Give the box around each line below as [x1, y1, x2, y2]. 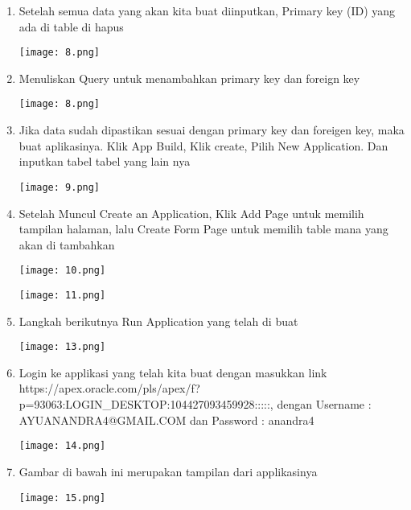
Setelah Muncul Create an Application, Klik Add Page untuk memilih [18, 204, 364, 221]
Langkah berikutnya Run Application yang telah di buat [18, 312, 298, 329]
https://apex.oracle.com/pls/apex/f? [18, 380, 200, 397]
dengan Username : [277, 396, 372, 413]
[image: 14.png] [18, 440, 106, 452]
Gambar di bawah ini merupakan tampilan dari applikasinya [18, 463, 318, 479]
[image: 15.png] [18, 491, 106, 504]
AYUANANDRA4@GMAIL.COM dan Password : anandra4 [18, 411, 314, 428]
